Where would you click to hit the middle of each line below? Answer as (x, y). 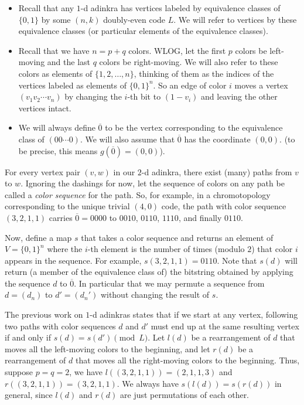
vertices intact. (45, 108)
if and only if (28, 337)
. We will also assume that (127, 139)
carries (61, 217)
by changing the (93, 96)
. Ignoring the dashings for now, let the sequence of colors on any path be (153, 183)
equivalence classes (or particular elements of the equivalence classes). (143, 31)
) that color (272, 249)
